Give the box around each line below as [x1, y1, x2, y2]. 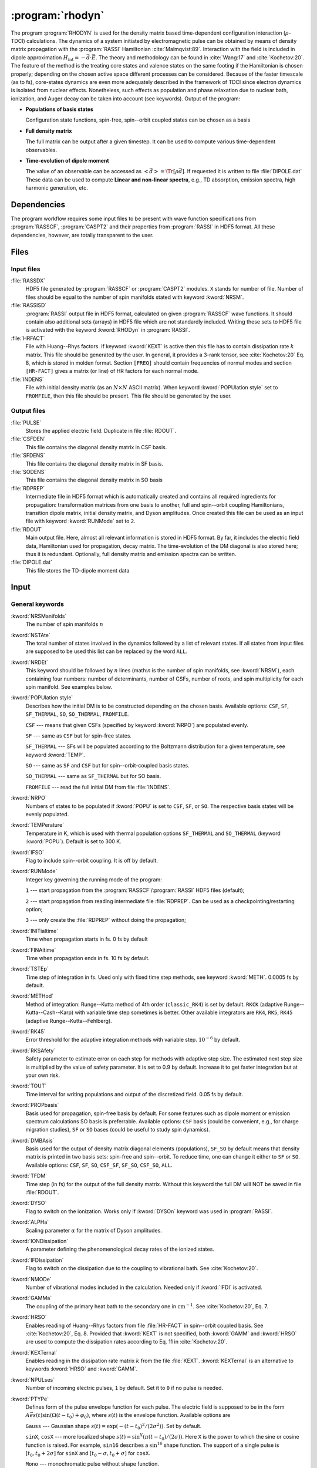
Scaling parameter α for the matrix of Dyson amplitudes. [25, 1227, 163, 1234]
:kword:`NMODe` [11, 1275, 52, 1282]
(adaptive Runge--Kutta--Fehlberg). [25, 1017, 113, 1024]
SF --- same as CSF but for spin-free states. [25, 732, 132, 739]
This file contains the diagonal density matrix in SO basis [25, 476, 163, 484]
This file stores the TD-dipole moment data [25, 567, 130, 574]
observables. [25, 146, 58, 153]
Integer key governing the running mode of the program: [25, 876, 163, 883]
